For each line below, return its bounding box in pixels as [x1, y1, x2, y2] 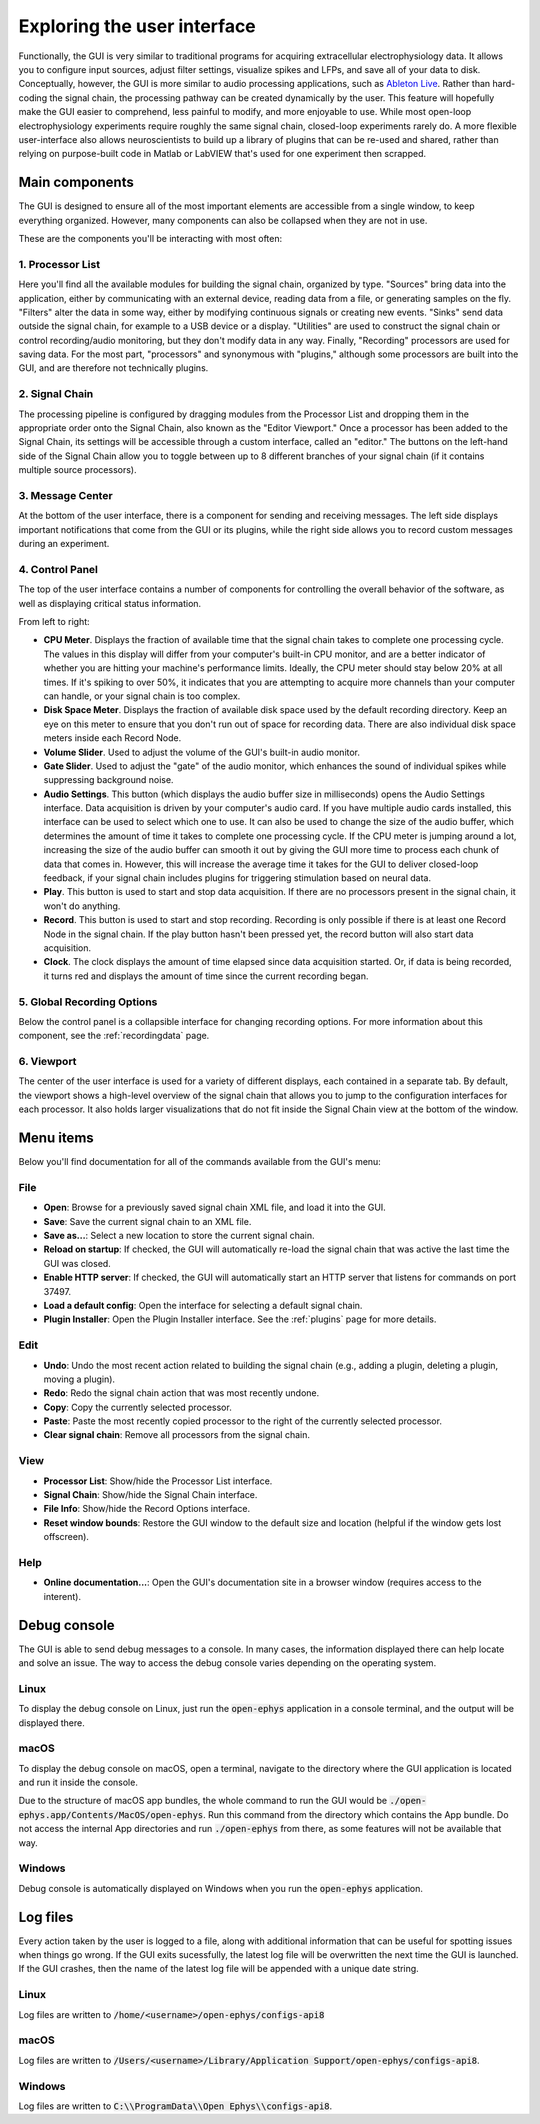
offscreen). [43, 1531, 90, 1543]
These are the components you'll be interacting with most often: [18, 232, 283, 244]
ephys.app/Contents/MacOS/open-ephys [18, 1809, 204, 1820]
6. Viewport [18, 1055, 77, 1069]
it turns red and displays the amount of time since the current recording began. [43, 970, 369, 982]
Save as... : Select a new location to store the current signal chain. [43, 1230, 315, 1242]
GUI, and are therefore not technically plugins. [18, 362, 209, 374]
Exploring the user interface [18, 15, 257, 37]
